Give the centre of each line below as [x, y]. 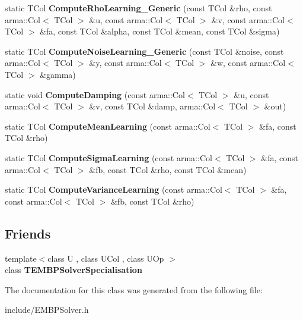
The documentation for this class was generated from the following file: [134, 289]
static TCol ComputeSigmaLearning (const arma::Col [109, 157]
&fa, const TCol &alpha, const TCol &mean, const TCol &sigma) [160, 31]
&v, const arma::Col [248, 19]
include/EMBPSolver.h [47, 310]
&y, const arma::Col [125, 63]
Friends [28, 233]
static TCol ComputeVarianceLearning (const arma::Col [114, 189]
